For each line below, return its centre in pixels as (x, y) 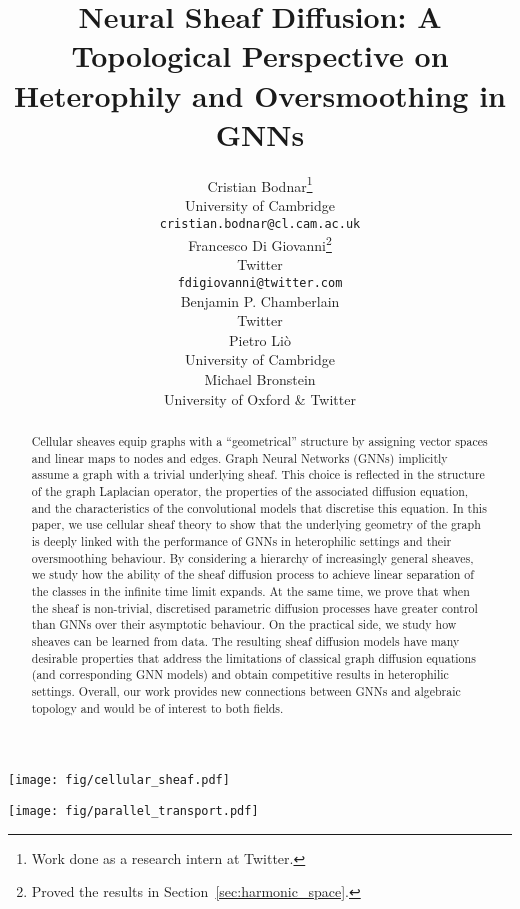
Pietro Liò (260, 339)
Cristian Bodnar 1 (260, 184)
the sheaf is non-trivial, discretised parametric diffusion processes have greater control (254, 607)
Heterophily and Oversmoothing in (260, 94)
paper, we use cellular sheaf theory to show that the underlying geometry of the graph (256, 524)
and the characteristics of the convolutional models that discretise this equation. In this (259, 507)
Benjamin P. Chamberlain (260, 300)
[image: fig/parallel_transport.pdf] (133, 810)
